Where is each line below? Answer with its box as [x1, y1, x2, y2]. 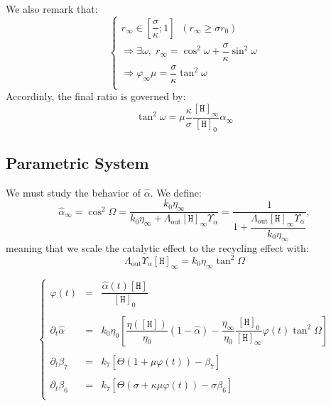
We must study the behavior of [6, 185, 141, 199]
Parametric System [6, 151, 149, 173]
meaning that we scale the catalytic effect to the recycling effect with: [6, 240, 309, 255]
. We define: [150, 185, 202, 199]
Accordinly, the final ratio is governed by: [6, 89, 186, 104]
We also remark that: [6, 1, 98, 16]
